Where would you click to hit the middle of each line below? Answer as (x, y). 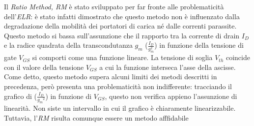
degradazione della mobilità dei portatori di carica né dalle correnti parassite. (120, 26)
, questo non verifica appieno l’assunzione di (171, 96)
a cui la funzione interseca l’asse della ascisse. (168, 67)
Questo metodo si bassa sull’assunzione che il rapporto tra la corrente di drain (122, 35)
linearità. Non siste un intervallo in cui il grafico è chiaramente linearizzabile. (120, 108)
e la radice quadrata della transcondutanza (68, 45)
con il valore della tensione (44, 67)
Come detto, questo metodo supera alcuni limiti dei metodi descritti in (111, 77)
